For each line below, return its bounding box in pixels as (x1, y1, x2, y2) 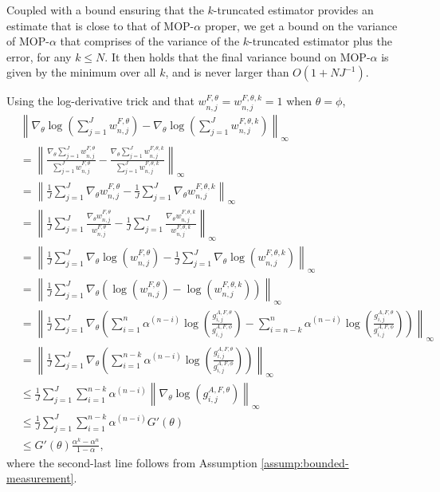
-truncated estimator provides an (213, 2, 374, 18)
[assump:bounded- (261, 454, 349, 470)
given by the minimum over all (6, 64, 156, 81)
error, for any (6, 48, 72, 65)
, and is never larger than (165, 64, 289, 81)
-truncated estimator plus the (249, 33, 392, 49)
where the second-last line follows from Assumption (6, 454, 257, 470)
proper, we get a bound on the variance (204, 17, 398, 33)
